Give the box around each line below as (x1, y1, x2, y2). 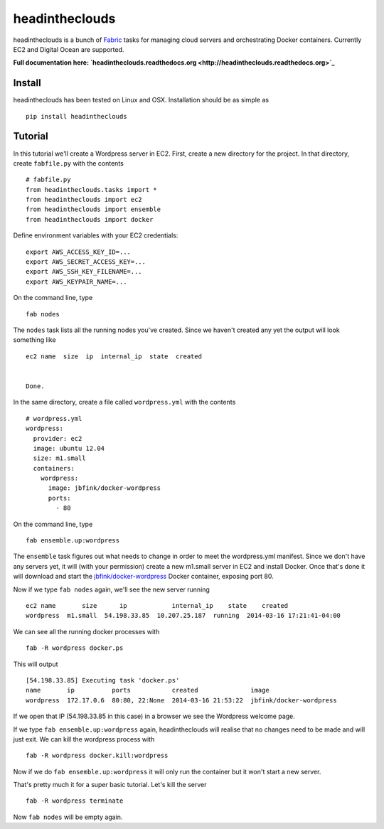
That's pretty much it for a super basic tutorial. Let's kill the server (13, 781, 207, 789)
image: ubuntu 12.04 (33, 444, 105, 452)
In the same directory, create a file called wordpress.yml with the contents (13, 398, 236, 407)
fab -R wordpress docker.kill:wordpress (26, 752, 169, 760)
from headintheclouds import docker (26, 215, 154, 223)
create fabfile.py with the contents (13, 159, 124, 167)
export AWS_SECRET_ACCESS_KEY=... (26, 258, 146, 266)
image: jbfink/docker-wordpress (48, 484, 161, 492)
